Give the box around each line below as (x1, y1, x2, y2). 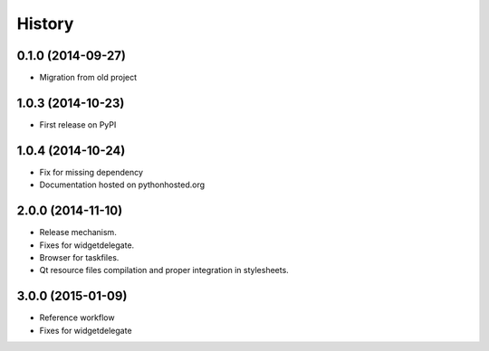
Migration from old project (39, 72, 138, 83)
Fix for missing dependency (39, 166, 144, 177)
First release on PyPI (39, 119, 117, 130)
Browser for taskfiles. (39, 251, 120, 262)
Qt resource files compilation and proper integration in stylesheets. (39, 265, 289, 276)
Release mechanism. (39, 227, 117, 238)
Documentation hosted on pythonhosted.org (39, 179, 206, 190)
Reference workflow (39, 312, 115, 323)
